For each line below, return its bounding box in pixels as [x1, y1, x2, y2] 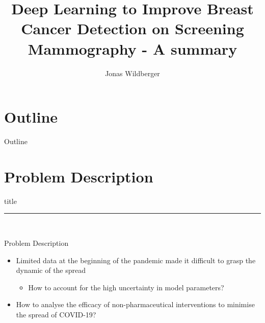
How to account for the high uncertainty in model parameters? [28, 282, 224, 292]
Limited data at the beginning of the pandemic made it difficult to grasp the [16, 255, 256, 265]
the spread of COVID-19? [16, 309, 96, 319]
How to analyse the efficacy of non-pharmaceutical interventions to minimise [16, 299, 255, 310]
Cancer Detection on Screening [21, 18, 244, 39]
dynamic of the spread [16, 265, 86, 275]
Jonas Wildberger [105, 67, 160, 78]
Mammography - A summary [28, 38, 237, 59]
